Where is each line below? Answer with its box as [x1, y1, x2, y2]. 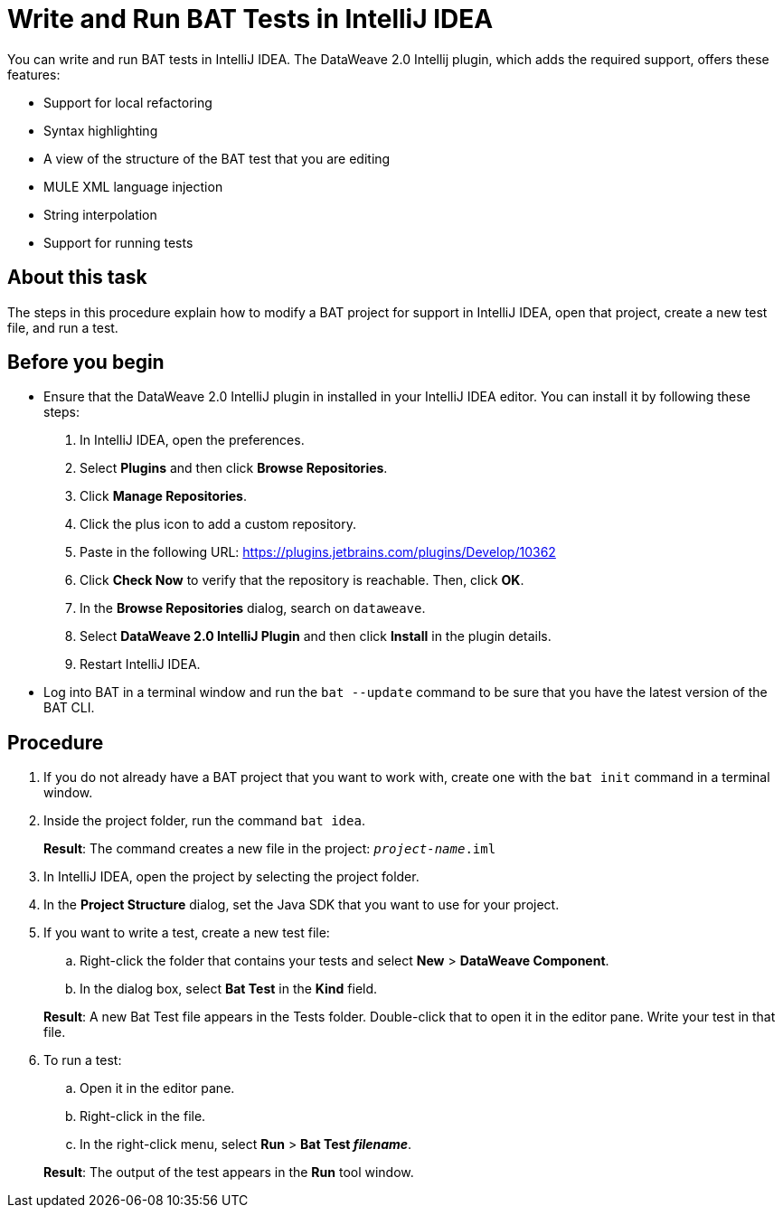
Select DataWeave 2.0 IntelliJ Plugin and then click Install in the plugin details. [80, 628, 552, 645]
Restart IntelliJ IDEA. [80, 656, 201, 673]
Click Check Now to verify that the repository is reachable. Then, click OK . [80, 572, 524, 589]
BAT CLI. [43, 700, 95, 716]
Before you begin [7, 351, 165, 374]
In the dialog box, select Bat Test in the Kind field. [80, 981, 378, 997]
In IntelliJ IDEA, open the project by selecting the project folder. [43, 869, 420, 885]
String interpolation [43, 206, 157, 222]
